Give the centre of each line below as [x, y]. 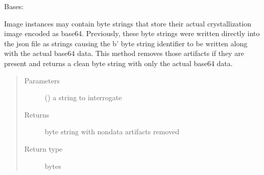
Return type [43, 148]
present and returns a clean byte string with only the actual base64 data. [118, 63]
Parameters [42, 80]
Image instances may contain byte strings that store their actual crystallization [128, 23]
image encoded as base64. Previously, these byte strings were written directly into [132, 33]
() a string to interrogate [83, 97]
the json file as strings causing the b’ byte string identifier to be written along [126, 43]
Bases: [14, 6]
